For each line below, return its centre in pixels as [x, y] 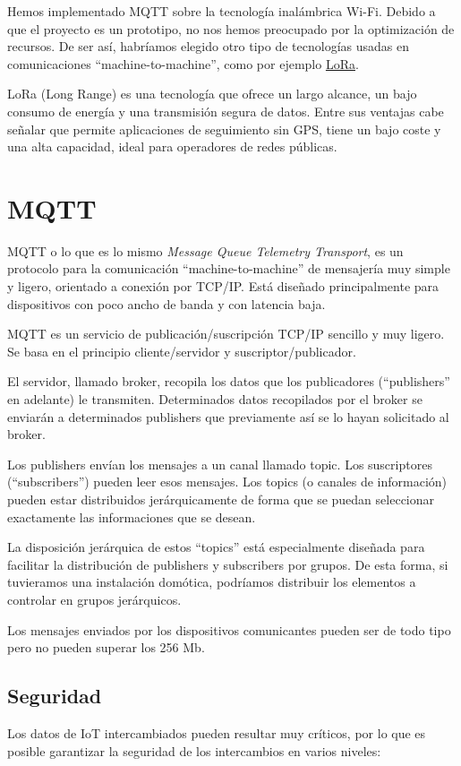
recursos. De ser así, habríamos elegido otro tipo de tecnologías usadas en [208, 46]
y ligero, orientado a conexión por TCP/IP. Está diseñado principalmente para [223, 286]
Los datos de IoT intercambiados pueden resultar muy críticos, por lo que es [217, 732]
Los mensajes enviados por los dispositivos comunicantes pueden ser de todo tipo [229, 629]
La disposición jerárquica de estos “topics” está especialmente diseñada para [216, 547]
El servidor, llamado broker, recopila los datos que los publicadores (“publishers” [229, 381]
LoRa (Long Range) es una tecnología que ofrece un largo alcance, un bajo [212, 94]
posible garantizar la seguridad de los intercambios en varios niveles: [194, 750]
